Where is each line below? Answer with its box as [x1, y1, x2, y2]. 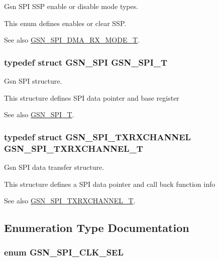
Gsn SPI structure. [4, 76, 62, 86]
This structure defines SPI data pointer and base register [4, 92, 179, 103]
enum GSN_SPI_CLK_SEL [4, 246, 124, 258]
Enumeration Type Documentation [4, 220, 189, 235]
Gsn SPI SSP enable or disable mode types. [4, 1, 139, 11]
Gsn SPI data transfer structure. [4, 161, 104, 172]
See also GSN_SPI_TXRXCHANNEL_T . [4, 195, 136, 206]
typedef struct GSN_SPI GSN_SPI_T [4, 56, 168, 68]
